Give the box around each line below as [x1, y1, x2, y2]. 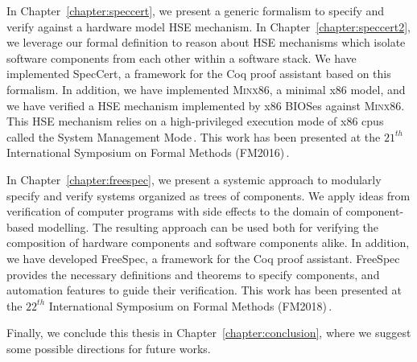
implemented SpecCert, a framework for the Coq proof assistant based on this [6, 65, 391, 82]
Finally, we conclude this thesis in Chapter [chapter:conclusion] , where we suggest [6, 324, 411, 341]
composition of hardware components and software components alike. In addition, [6, 234, 410, 251]
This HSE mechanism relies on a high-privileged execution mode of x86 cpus [6, 113, 384, 130]
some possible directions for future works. [6, 339, 211, 356]
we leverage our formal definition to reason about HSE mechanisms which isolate [6, 34, 406, 51]
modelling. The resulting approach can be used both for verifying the [37, 218, 379, 235]
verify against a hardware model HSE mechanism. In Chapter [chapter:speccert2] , [6, 18, 411, 35]
